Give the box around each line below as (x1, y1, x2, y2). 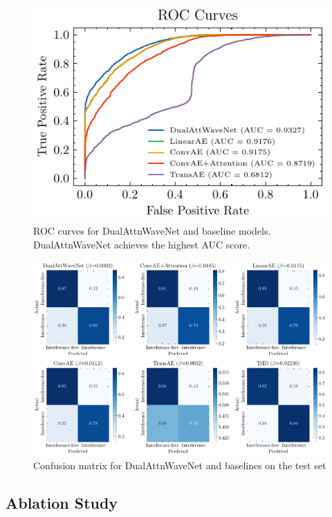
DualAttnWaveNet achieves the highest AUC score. (33, 237, 250, 251)
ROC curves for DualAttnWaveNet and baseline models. (33, 224, 271, 238)
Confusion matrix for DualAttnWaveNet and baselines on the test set (33, 457, 326, 472)
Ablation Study (6, 491, 118, 513)
